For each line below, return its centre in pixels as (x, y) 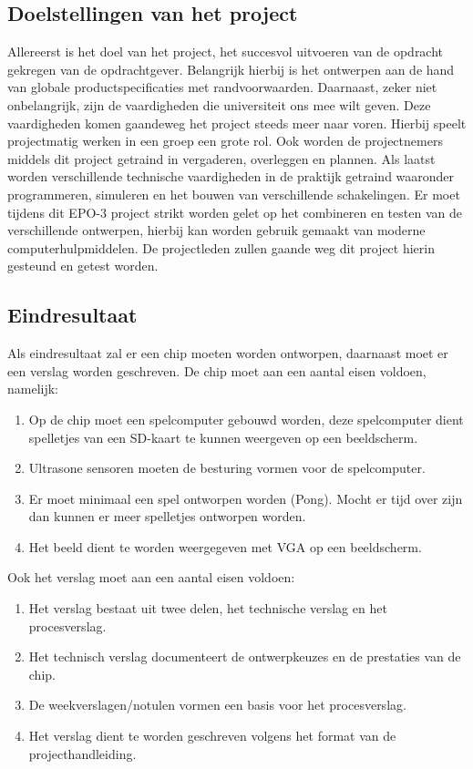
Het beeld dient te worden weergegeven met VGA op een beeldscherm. (225, 546)
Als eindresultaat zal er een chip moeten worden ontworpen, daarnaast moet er (228, 353)
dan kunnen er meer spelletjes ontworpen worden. (167, 516)
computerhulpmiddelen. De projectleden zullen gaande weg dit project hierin (221, 247)
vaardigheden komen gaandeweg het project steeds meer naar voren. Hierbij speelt (237, 123)
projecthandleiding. (82, 753)
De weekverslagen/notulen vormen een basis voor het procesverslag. (217, 705)
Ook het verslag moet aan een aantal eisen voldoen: (151, 577)
